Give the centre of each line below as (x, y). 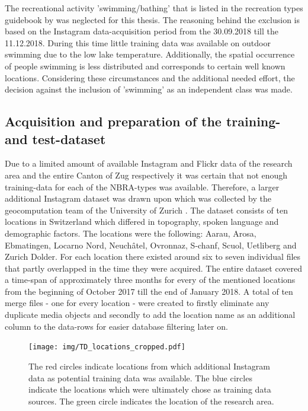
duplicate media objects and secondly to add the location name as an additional (150, 315)
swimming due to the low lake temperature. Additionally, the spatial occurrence (150, 54)
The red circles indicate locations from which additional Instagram (149, 366)
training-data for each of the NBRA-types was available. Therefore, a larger (142, 187)
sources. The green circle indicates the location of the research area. (151, 401)
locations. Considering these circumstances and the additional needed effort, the (150, 77)
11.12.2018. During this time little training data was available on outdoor (138, 42)
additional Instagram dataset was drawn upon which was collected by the (138, 198)
